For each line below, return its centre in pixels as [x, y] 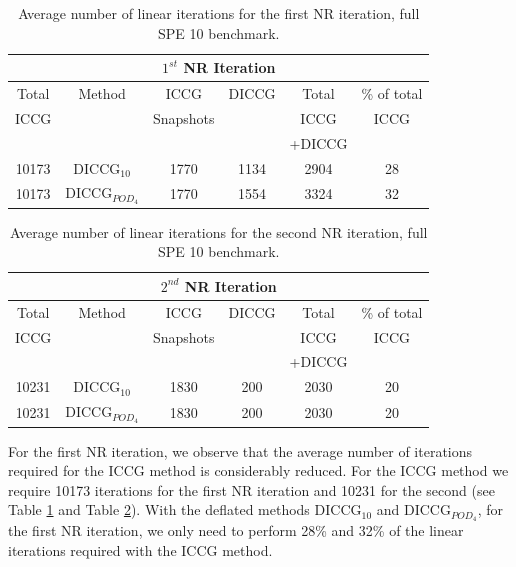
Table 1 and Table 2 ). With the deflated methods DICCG [185, 509]
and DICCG [413, 509]
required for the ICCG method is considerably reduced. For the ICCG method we [258, 470]
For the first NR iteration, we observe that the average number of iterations [240, 450]
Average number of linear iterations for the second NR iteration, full [218, 231]
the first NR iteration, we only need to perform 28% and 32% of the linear [236, 530]
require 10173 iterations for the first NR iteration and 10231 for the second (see [251, 489]
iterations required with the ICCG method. [140, 549]
